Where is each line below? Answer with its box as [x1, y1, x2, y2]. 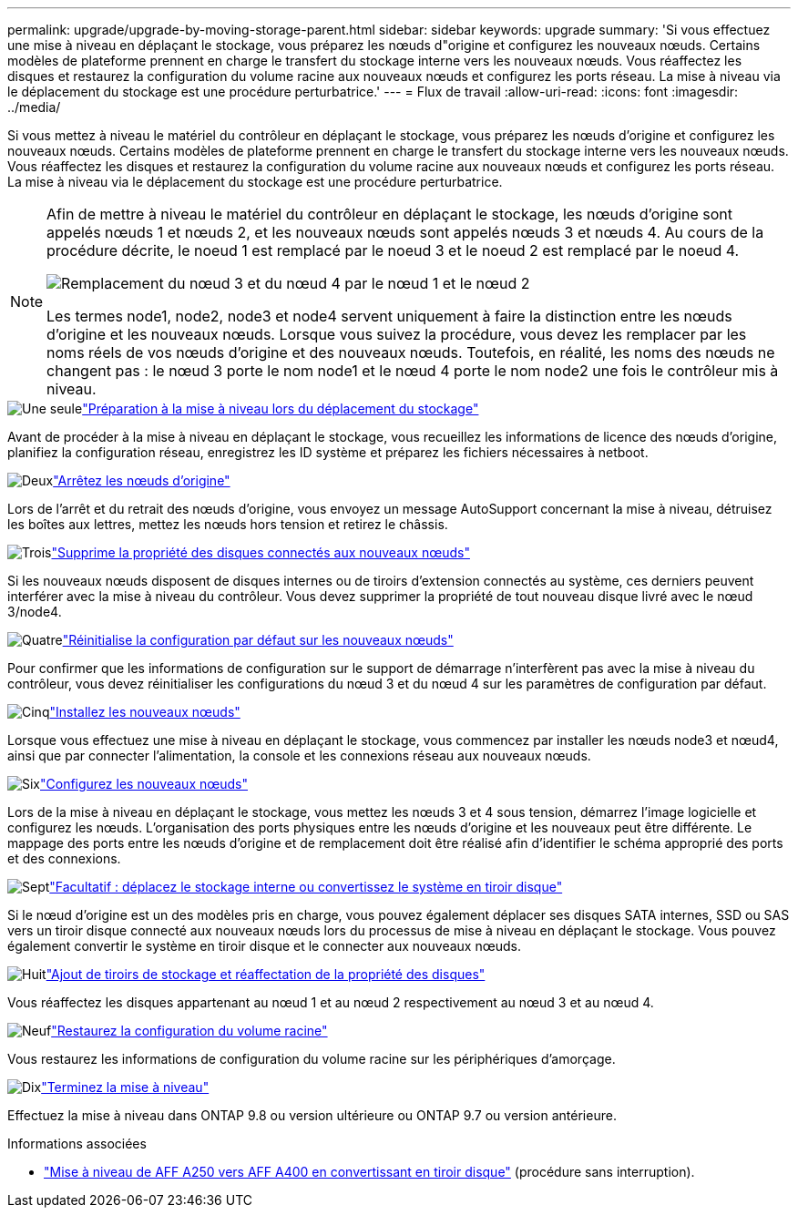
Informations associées [7, 1136, 147, 1151]
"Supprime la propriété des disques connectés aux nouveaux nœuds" [51, 545, 470, 560]
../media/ [7, 99, 61, 115]
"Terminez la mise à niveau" [41, 1079, 210, 1095]
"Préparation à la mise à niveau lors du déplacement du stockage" [82, 401, 479, 416]
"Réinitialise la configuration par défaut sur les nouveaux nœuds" [62, 632, 454, 648]
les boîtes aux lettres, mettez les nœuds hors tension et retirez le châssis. [7, 516, 448, 532]
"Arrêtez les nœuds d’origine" [53, 473, 230, 488]
